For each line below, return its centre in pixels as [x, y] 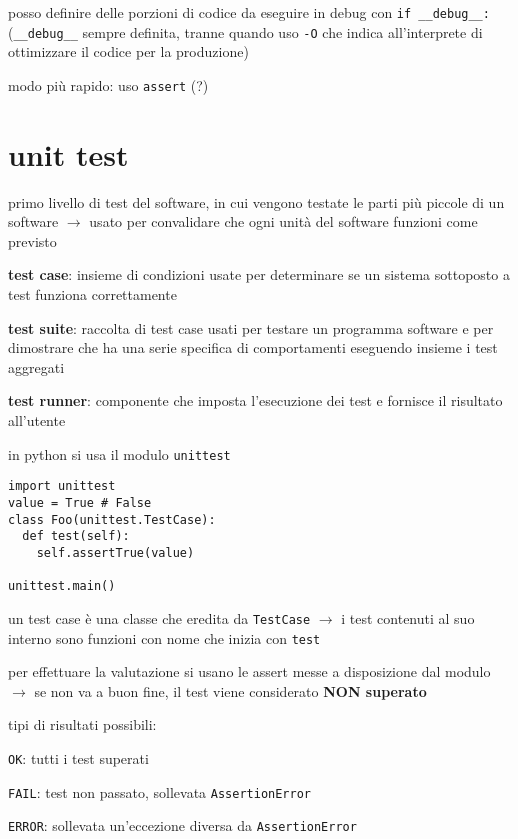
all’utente [37, 420]
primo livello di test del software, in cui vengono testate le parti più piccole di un [256, 201]
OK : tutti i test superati [78, 757]
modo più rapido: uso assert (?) [108, 84]
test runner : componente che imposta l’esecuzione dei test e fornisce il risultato [255, 400]
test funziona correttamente [92, 294]
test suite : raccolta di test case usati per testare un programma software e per [251, 327]
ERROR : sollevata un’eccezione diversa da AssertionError [182, 825]
